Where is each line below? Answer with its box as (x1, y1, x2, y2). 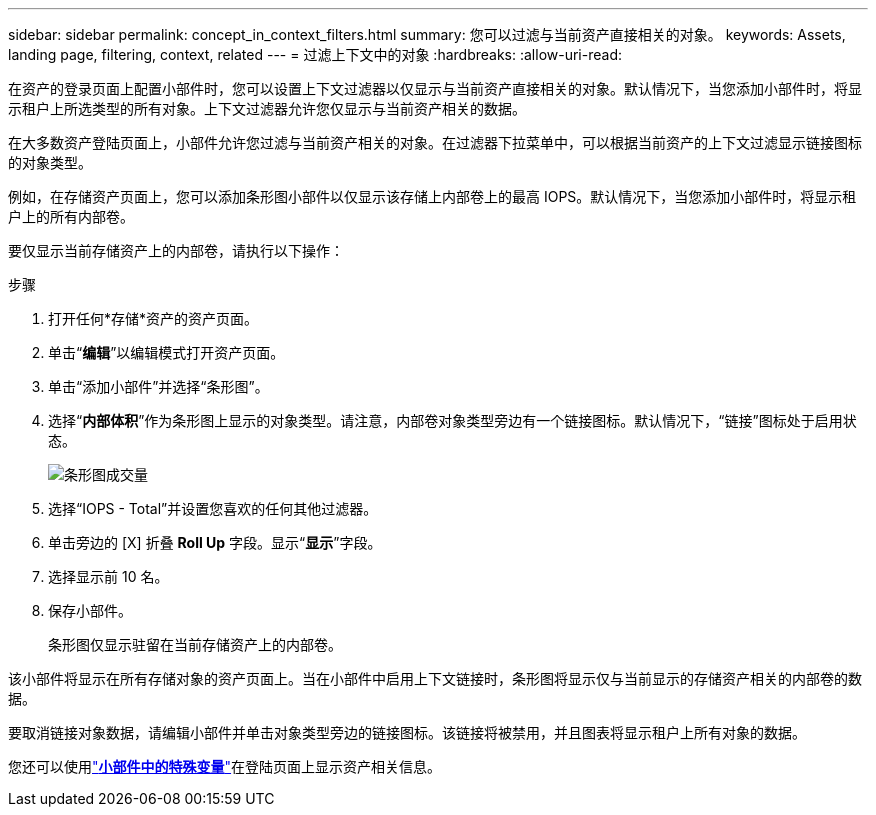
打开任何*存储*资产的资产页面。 (48, 310, 259, 327)
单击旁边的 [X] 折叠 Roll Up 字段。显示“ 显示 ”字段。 (48, 534, 382, 551)
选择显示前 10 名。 (48, 568, 169, 585)
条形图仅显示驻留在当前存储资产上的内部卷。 (48, 636, 342, 653)
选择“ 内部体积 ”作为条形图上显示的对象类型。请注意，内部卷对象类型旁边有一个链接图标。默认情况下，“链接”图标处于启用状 (48, 412, 857, 429)
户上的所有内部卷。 (8, 208, 134, 225)
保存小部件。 (48, 602, 132, 619)
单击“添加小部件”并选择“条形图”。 (48, 378, 269, 395)
